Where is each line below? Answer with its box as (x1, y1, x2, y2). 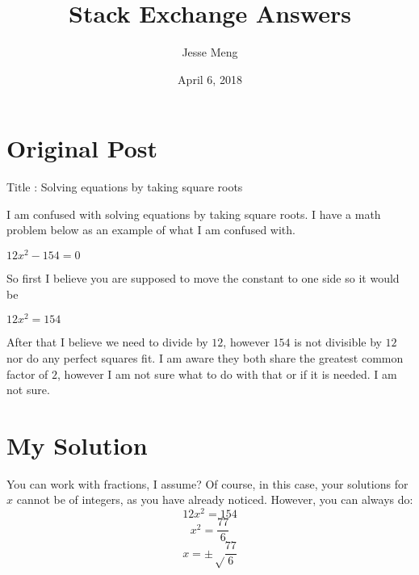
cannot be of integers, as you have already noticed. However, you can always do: (16, 491, 413, 508)
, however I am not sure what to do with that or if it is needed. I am (57, 365, 397, 382)
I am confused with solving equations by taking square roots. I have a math (6, 205, 381, 222)
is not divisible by (294, 334, 382, 350)
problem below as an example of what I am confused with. (6, 221, 295, 238)
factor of (6, 365, 48, 382)
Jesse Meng (182, 44, 238, 61)
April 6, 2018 (178, 70, 242, 87)
